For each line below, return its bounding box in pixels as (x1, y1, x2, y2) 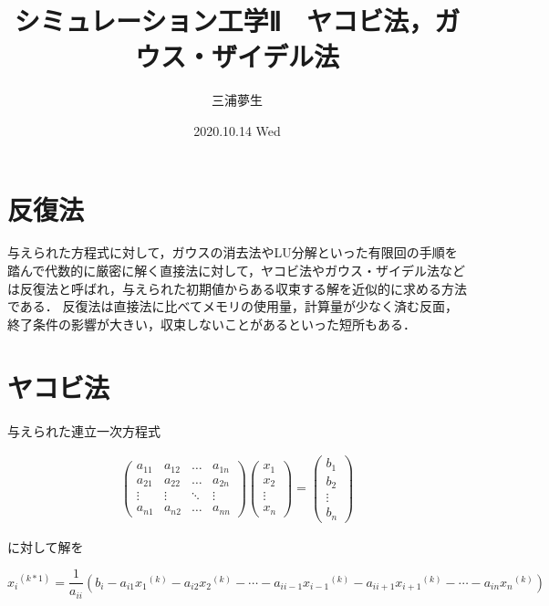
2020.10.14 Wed (193, 120, 281, 140)
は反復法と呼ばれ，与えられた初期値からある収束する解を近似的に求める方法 (7, 278, 467, 298)
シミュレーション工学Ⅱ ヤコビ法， (14, 2, 435, 39)
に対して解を (7, 537, 84, 556)
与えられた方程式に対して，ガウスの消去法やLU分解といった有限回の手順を (7, 243, 458, 262)
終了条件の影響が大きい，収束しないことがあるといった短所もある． (7, 314, 416, 333)
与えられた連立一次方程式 (7, 421, 161, 440)
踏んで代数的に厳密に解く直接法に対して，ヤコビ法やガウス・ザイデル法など (7, 261, 465, 280)
